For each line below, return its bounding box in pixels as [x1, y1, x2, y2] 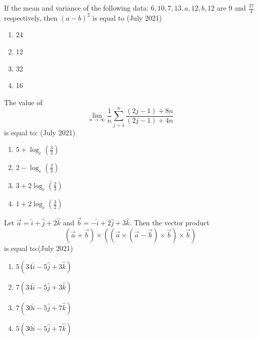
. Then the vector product [130, 217, 210, 228]
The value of [4, 97, 43, 107]
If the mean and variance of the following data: [4, 3, 149, 13]
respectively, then [4, 12, 58, 23]
